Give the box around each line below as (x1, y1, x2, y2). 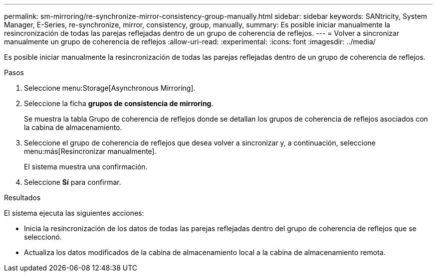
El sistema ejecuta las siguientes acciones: (4, 209, 144, 217)
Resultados (4, 193, 41, 202)
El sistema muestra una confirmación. (24, 162, 148, 171)
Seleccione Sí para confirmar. (24, 178, 121, 186)
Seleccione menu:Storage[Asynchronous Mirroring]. (24, 84, 196, 92)
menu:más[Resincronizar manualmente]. (24, 147, 157, 155)
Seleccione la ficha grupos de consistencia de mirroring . (24, 99, 214, 108)
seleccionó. (24, 233, 62, 241)
